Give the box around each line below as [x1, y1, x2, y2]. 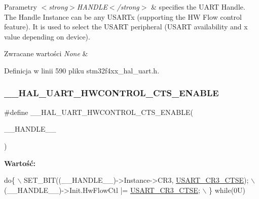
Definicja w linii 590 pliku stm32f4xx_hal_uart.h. [4, 65, 160, 75]
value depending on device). [4, 31, 90, 42]
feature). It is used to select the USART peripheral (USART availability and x [4, 21, 248, 32]
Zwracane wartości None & [4, 48, 88, 59]
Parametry [4, 2, 37, 12]
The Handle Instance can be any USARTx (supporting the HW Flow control [4, 11, 242, 22]
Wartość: [4, 157, 36, 168]
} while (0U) [209, 184, 246, 195]
